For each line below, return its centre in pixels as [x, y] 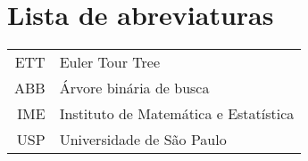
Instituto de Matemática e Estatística [177, 114]
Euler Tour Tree [110, 62]
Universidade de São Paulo [143, 140]
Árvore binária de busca [134, 88]
